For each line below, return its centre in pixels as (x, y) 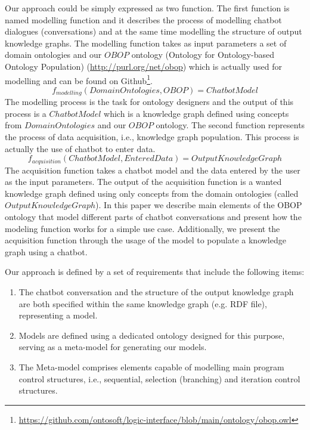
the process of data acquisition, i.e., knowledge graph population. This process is (152, 137)
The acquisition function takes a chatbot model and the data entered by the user (153, 170)
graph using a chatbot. (46, 251)
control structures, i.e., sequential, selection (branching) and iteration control (159, 378)
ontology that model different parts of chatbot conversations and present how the (153, 217)
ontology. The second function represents (230, 125)
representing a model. (58, 315)
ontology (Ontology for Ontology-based (203, 55)
